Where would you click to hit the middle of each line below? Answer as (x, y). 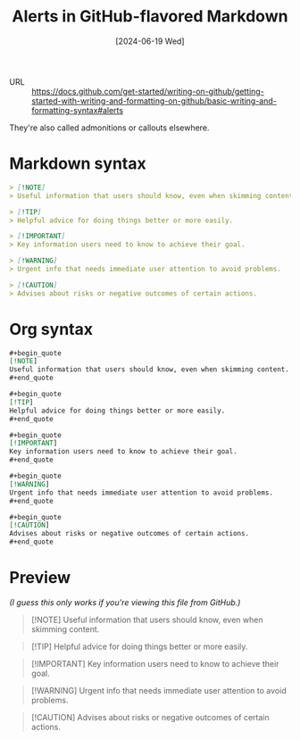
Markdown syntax (78, 164)
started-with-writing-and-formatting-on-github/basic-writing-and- (154, 101)
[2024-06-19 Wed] (150, 41)
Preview (40, 578)
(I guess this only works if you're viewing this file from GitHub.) (125, 603)
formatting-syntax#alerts (77, 110)
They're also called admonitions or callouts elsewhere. (109, 128)
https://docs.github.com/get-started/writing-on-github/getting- (148, 91)
